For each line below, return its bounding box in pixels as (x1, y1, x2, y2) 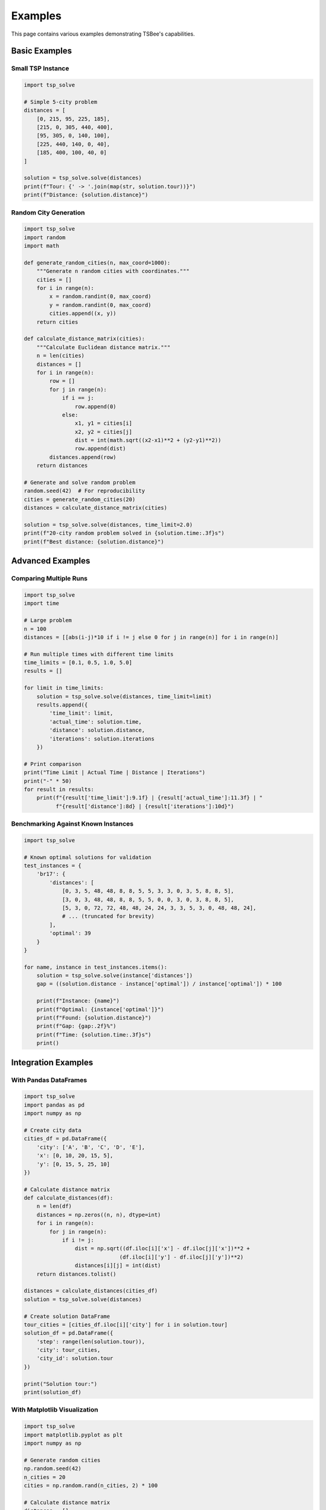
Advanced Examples (11, 556, 91, 566)
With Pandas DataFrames (11, 1076, 88, 1084)
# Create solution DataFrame (24, 1312, 110, 1320)
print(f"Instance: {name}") (36, 997, 120, 1004)
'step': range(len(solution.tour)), (36, 1338, 145, 1345)
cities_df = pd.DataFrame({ (24, 1136, 107, 1142)
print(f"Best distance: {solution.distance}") (24, 538, 164, 545)
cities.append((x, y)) (49, 310, 117, 317)
